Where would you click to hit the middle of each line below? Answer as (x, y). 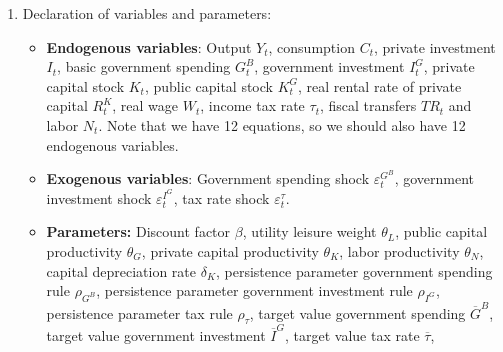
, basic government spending (144, 66)
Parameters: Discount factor (138, 231)
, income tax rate (252, 105)
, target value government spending (357, 312)
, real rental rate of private (380, 85)
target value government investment (156, 335)
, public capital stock (208, 85)
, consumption (311, 46)
